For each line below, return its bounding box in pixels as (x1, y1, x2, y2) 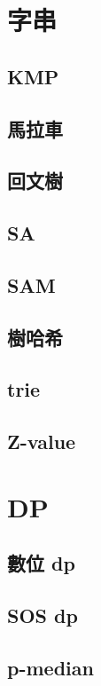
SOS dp (7, 602, 78, 629)
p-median (7, 653, 94, 681)
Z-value (7, 428, 76, 455)
